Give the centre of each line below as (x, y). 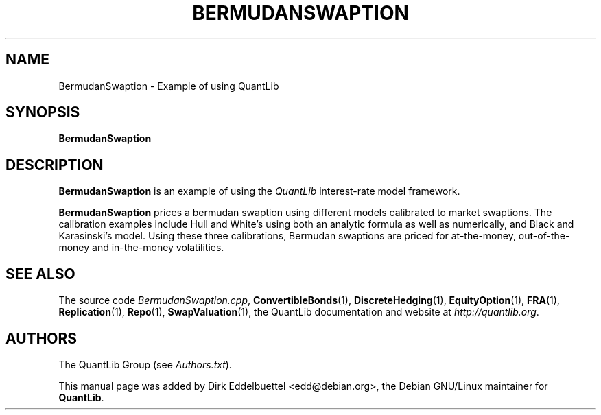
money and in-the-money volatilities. (141, 248)
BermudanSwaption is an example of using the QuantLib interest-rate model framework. (259, 191)
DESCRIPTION (55, 165)
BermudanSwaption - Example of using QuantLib (169, 86)
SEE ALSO (40, 274)
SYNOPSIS (43, 112)
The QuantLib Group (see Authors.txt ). (145, 364)
